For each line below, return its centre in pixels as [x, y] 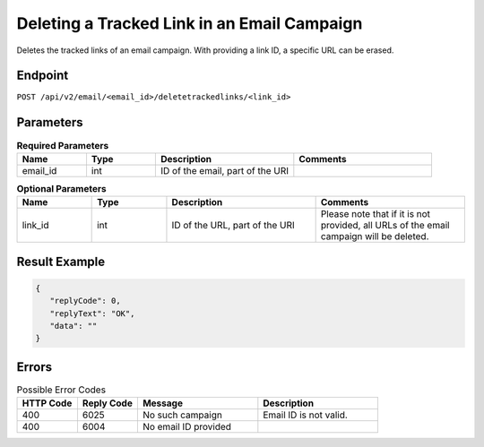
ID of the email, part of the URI [225, 170]
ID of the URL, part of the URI [233, 226]
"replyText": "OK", [92, 313]
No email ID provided [187, 427]
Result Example [61, 261]
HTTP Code [47, 403]
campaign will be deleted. [375, 236]
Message [163, 403]
